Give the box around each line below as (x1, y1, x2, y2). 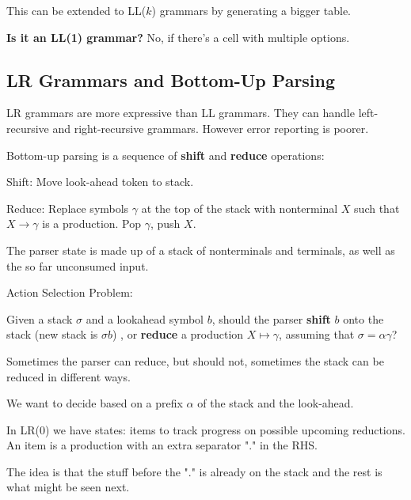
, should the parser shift (211, 310, 331, 327)
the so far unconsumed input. (6, 257, 149, 274)
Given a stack (6, 310, 73, 327)
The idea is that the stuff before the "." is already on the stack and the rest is (6, 463, 382, 479)
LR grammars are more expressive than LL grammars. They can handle (6, 104, 355, 121)
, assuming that (279, 326, 355, 343)
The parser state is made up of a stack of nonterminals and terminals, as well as (6, 241, 395, 258)
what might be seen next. (6, 479, 130, 495)
